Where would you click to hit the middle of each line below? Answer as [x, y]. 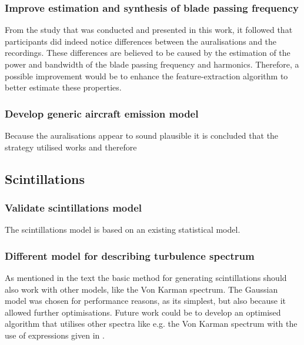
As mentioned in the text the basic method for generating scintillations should [146, 277]
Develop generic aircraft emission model [102, 113]
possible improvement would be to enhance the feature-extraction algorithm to [146, 76]
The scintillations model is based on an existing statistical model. [123, 230]
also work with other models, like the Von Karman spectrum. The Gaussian [141, 289]
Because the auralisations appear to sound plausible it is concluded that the [142, 135]
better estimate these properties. [63, 87]
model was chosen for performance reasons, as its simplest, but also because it [146, 301]
